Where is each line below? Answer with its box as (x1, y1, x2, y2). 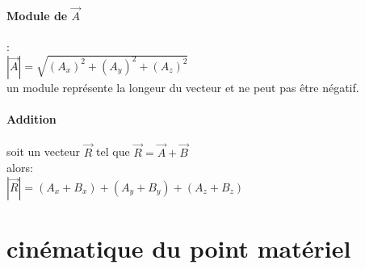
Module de (6, 6, 68, 23)
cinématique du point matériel (6, 231, 351, 264)
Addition (6, 111, 57, 128)
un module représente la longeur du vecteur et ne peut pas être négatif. (6, 78, 359, 95)
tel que (96, 143, 130, 160)
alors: (6, 159, 33, 176)
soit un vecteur (6, 143, 81, 160)
